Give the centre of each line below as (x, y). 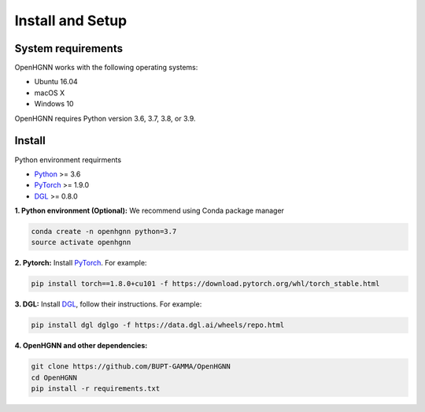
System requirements (69, 48)
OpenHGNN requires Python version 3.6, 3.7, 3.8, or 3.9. (105, 118)
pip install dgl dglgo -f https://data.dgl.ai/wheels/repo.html (158, 325)
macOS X (50, 93)
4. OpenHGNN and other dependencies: (81, 346)
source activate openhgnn (81, 243)
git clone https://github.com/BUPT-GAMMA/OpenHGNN (131, 367)
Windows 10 (54, 104)
